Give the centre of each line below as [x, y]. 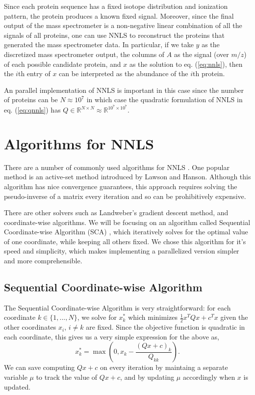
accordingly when [209, 377]
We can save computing [39, 367]
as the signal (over [201, 54]
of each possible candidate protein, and [63, 64]
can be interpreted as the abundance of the [124, 73]
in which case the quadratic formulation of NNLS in [165, 99]
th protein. [209, 73]
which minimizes [153, 317]
